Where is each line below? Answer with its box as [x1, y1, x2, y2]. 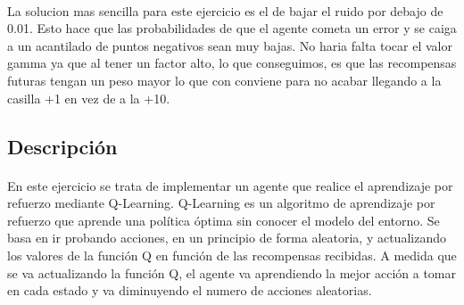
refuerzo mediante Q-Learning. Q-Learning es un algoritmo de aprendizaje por [7, 194, 435, 212]
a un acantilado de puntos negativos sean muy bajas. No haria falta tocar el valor [7, 36, 452, 54]
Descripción [7, 132, 118, 160]
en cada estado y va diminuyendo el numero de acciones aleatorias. [7, 281, 372, 300]
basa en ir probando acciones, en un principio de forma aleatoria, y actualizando [7, 228, 446, 247]
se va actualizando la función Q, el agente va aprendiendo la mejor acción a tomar [7, 263, 457, 282]
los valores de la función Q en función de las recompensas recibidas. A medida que [7, 245, 457, 264]
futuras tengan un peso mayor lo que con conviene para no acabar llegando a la [7, 70, 442, 89]
